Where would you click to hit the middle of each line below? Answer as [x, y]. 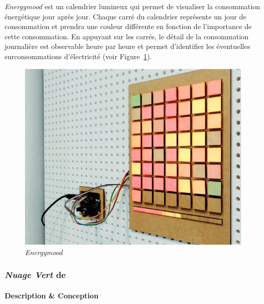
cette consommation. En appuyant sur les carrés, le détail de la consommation [127, 36]
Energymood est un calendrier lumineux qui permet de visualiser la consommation [133, 6]
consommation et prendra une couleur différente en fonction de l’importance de [128, 26]
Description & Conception [52, 295]
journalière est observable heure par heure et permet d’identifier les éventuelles [127, 46]
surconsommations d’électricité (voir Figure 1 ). [78, 56]
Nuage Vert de [35, 275]
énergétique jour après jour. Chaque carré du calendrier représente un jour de [126, 16]
